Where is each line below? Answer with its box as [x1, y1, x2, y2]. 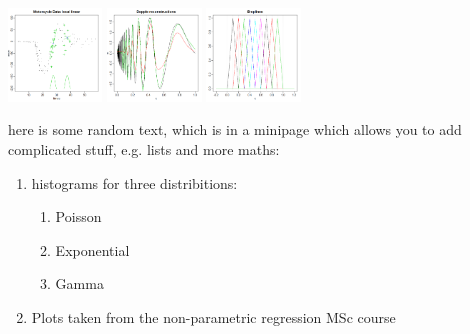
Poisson [55, 206, 102, 227]
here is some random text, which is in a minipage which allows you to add [8, 119, 462, 140]
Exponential [55, 239, 130, 260]
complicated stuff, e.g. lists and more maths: [8, 138, 280, 159]
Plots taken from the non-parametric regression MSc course [31, 306, 396, 327]
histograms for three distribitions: [31, 172, 238, 193]
